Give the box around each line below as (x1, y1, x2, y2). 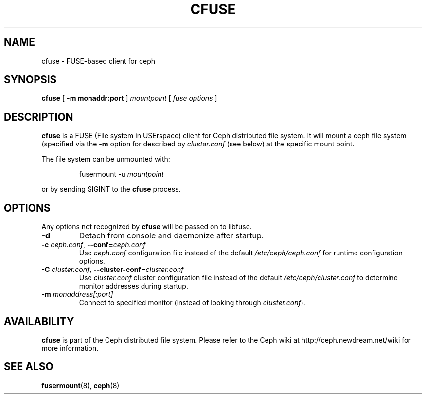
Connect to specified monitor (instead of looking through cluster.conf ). (79, 298, 305, 307)
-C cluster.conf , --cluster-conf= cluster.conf (41, 265, 184, 274)
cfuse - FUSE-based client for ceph (41, 56, 155, 65)
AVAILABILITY (4, 315, 74, 327)
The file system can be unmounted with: (41, 155, 170, 163)
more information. (41, 344, 99, 352)
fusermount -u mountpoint (79, 170, 164, 179)
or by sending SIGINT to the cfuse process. (41, 185, 181, 194)
